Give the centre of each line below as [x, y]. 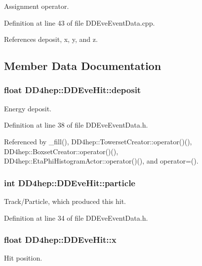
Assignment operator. [37, 6]
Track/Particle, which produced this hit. [65, 201]
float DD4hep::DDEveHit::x [60, 240]
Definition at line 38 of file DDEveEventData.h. [76, 125]
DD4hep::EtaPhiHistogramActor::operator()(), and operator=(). [101, 161]
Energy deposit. [28, 108]
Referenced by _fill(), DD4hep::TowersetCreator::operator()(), [98, 141]
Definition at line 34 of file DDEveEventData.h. [76, 217]
